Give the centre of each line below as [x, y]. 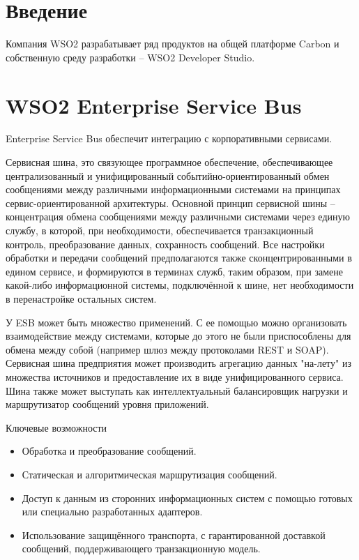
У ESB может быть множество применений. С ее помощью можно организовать [176, 322]
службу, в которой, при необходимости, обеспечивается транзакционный [160, 230]
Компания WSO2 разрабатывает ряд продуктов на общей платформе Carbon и [173, 44]
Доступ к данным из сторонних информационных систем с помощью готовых [187, 498]
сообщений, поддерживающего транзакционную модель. [141, 548]
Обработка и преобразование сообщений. [109, 451]
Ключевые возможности [56, 427]
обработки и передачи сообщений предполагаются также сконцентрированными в [179, 258]
